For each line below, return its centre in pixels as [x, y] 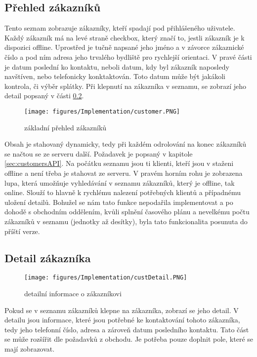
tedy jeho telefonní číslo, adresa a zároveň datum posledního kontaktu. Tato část [127, 329]
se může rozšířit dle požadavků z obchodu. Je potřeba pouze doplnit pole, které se [129, 339]
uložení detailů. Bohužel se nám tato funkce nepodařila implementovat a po [119, 202]
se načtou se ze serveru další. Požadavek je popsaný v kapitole [99, 153]
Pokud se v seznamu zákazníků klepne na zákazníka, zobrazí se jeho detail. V [122, 310]
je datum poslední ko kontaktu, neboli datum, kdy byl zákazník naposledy [117, 66]
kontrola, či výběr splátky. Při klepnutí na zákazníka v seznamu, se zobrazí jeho [126, 86]
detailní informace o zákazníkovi [73, 293]
